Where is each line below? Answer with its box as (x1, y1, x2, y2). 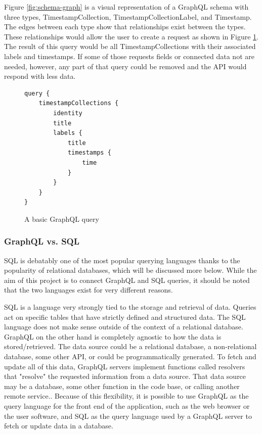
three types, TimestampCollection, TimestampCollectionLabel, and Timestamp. (4, 11, 252, 22)
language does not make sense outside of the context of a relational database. (4, 321, 243, 332)
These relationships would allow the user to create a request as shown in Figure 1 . (4, 31, 258, 41)
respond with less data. (4, 71, 76, 81)
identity (53, 109, 82, 117)
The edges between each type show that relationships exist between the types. (4, 21, 246, 32)
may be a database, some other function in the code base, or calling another (4, 380, 240, 391)
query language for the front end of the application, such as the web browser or (4, 401, 250, 411)
